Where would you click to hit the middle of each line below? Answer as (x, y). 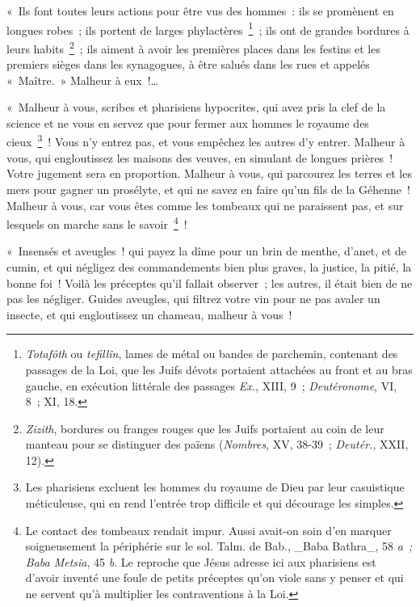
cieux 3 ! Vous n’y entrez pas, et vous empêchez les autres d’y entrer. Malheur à (206, 141)
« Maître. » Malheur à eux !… (82, 80)
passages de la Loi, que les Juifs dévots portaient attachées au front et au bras (219, 369)
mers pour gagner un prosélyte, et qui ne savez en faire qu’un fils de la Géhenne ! (208, 189)
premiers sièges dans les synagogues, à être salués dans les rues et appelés (188, 64)
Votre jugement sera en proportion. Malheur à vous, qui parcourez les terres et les (209, 173)
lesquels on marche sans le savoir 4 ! (97, 223)
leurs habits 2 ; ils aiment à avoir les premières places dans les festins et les (193, 47)
